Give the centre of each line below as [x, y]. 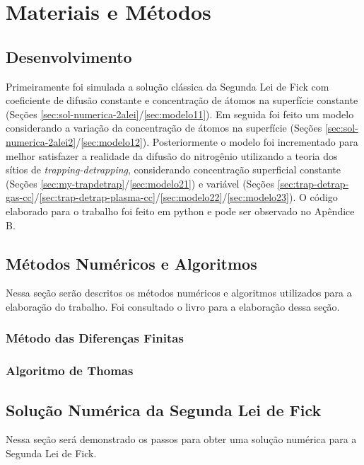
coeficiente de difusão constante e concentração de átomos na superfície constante [182, 100]
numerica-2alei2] [41, 141]
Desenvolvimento [69, 56]
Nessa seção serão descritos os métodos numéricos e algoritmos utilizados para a [179, 293]
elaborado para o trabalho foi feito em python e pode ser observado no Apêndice [180, 211]
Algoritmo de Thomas [70, 371]
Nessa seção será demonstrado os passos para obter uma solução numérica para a [181, 439]
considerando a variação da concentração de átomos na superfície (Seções [164, 128]
